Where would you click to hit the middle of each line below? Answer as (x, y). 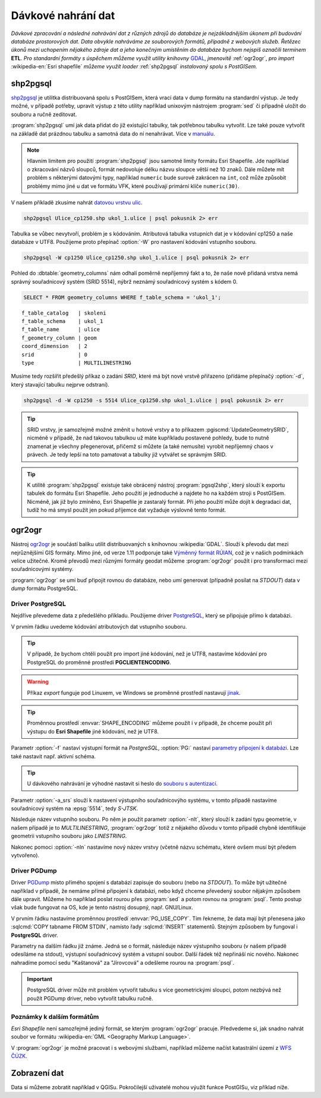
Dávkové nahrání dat (63, 15)
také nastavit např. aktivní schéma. (53, 756)
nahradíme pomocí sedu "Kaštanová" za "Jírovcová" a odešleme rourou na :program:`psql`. (123, 962)
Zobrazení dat (37, 1073)
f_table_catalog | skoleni (64, 313)
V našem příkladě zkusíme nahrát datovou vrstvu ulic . (77, 202)
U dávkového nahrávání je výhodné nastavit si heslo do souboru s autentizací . (122, 784)
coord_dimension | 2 (55, 346)
